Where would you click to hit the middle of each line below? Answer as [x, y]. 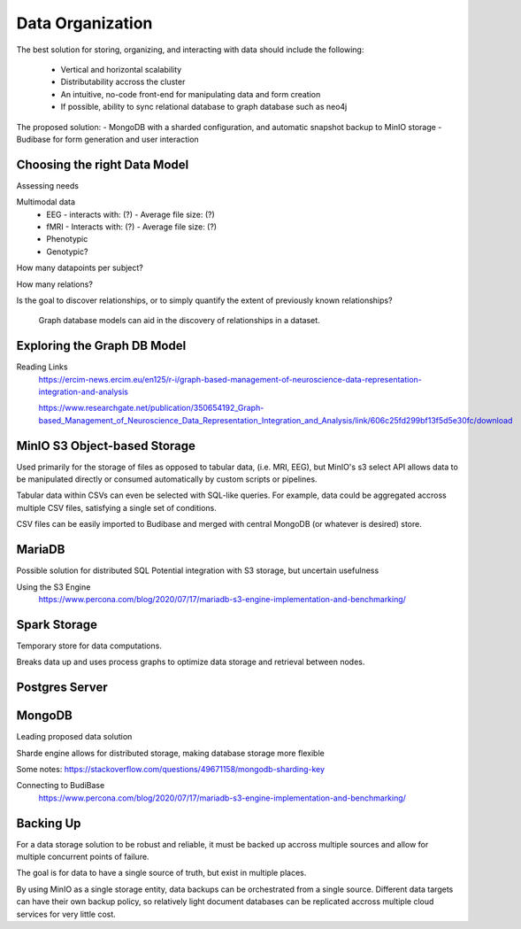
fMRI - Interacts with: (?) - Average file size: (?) [131, 227]
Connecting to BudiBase [61, 786]
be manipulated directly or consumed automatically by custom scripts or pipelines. [167, 479]
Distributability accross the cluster [123, 82]
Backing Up [49, 823]
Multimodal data [46, 202]
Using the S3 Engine [54, 587]
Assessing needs [48, 185]
